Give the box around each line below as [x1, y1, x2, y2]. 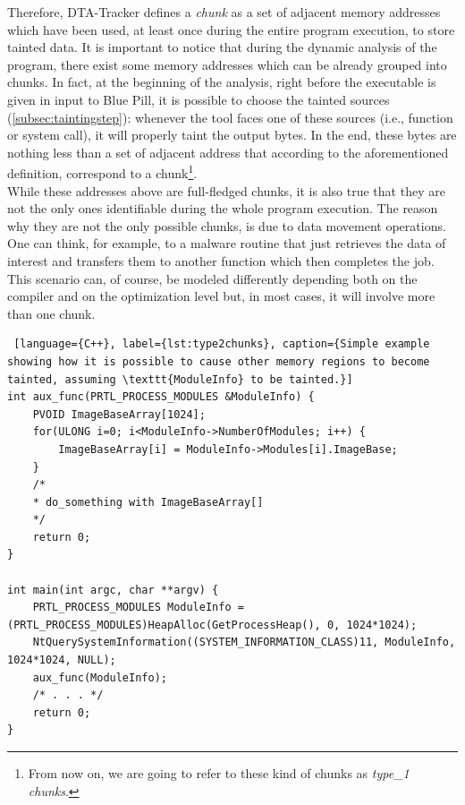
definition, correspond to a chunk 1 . [7, 161, 198, 182]
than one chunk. [7, 304, 96, 322]
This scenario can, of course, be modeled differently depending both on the [7, 269, 418, 287]
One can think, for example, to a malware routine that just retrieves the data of [7, 234, 446, 253]
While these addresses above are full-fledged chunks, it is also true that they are [7, 181, 445, 200]
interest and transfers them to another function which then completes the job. [7, 251, 435, 270]
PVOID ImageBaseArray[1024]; [32, 407, 206, 421]
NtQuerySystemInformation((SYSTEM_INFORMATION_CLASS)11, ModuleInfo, [32, 636, 456, 649]
